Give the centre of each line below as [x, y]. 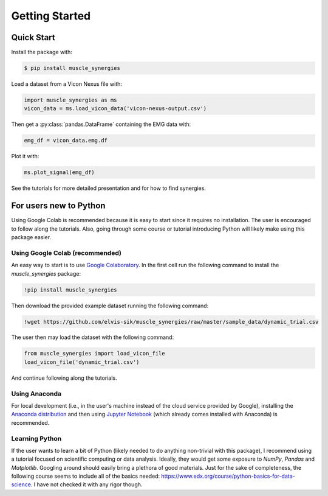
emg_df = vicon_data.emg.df [66, 141]
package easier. [31, 237]
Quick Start [33, 37]
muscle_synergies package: [46, 273]
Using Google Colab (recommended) [66, 253]
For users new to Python [58, 206]
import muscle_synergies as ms [71, 100]
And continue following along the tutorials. [64, 378]
